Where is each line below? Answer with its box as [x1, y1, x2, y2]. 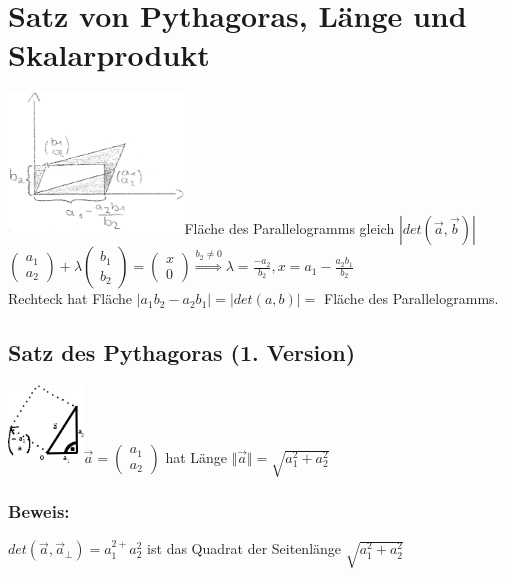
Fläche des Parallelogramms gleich [184, 218, 395, 239]
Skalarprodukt [8, 34, 210, 75]
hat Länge [165, 447, 228, 468]
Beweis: [8, 498, 70, 523]
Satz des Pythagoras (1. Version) [8, 337, 356, 368]
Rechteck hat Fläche [8, 288, 133, 309]
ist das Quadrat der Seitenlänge [147, 538, 342, 559]
